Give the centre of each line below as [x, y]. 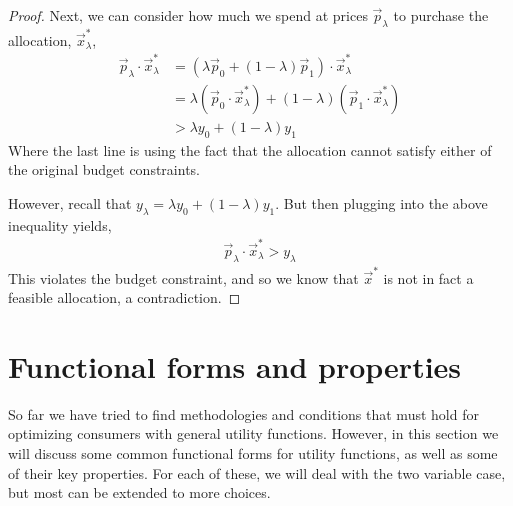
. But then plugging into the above [381, 202]
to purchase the [441, 15]
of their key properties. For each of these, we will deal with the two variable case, [257, 472]
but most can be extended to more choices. [139, 492]
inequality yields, [60, 224]
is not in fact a [428, 277]
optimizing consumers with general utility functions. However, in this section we [253, 433]
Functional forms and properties [235, 365]
